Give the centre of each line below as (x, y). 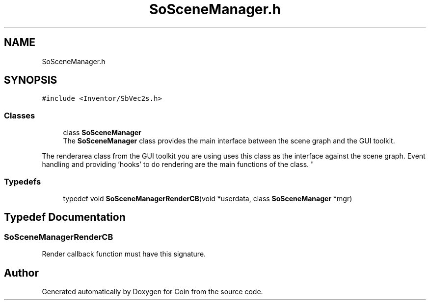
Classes (20, 115)
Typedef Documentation (65, 217)
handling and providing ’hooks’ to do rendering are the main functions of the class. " (178, 164)
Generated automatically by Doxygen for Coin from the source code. (152, 292)
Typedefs (23, 181)
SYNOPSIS (31, 80)
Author (21, 273)
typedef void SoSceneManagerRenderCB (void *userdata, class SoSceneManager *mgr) (208, 198)
